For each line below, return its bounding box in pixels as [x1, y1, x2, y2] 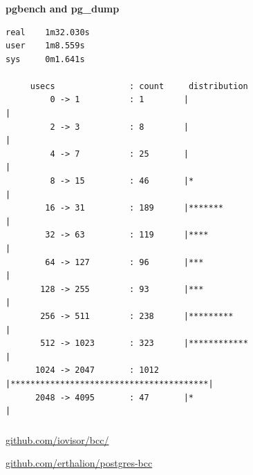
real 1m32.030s [6, 27, 90, 37]
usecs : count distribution [30, 81, 248, 91]
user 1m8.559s [6, 41, 85, 51]
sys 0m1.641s [6, 54, 85, 64]
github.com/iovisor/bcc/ [6, 432, 109, 447]
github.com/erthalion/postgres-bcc [6, 456, 153, 470]
